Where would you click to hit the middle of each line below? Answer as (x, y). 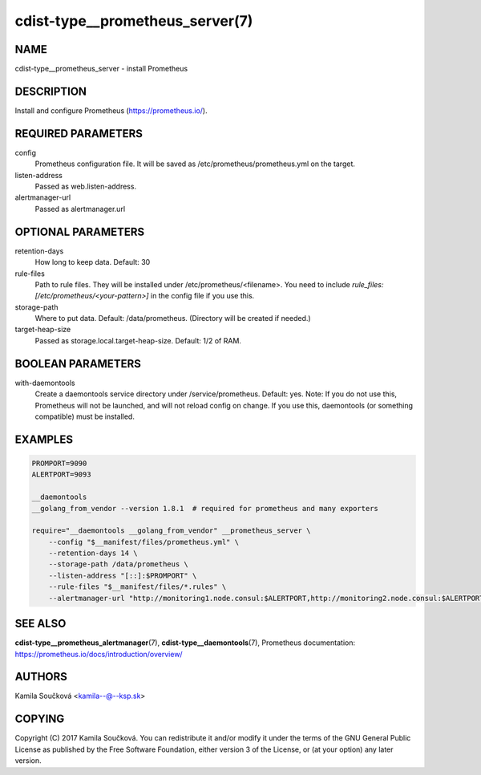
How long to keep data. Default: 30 (93, 262)
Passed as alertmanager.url (80, 209)
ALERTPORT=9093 (61, 475)
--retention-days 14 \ (93, 553)
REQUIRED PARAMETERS (79, 134)
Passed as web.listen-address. (85, 187)
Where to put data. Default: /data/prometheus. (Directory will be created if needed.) (173, 319)
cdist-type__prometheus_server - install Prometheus (101, 69)
